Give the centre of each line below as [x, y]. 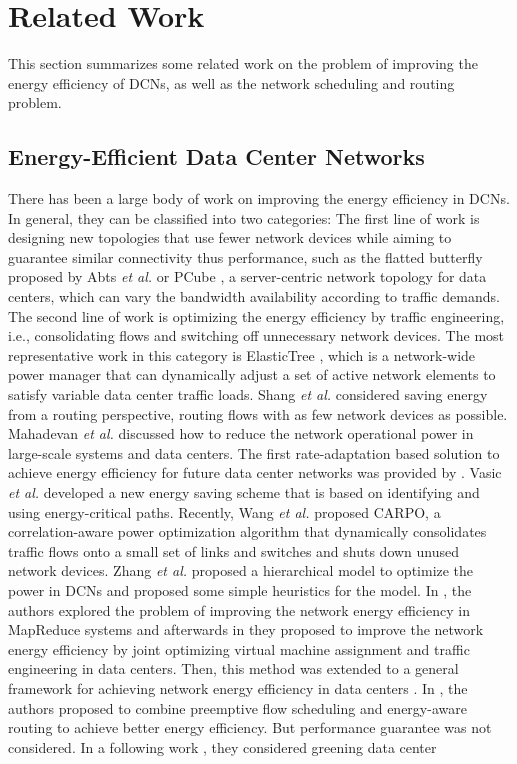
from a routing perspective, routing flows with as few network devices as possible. [258, 413]
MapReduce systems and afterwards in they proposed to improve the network [246, 629]
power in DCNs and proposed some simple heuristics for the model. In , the [240, 589]
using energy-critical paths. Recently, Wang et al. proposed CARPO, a [224, 511]
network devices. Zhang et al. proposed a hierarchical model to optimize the [241, 570]
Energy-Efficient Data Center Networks [216, 156]
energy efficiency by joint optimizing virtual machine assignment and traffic [239, 648]
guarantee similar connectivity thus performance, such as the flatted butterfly [245, 256]
